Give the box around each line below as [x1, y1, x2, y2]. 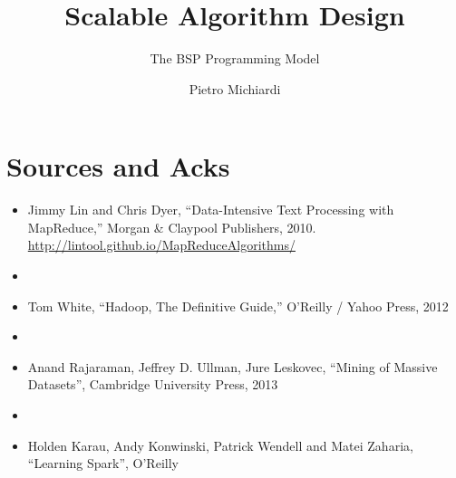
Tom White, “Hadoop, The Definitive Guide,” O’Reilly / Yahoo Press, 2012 [27, 296, 449, 315]
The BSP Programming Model [150, 49, 320, 68]
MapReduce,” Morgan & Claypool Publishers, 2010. [27, 217, 316, 236]
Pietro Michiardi [189, 79, 281, 98]
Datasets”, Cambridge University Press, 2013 [27, 375, 278, 394]
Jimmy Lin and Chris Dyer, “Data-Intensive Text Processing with [27, 200, 394, 219]
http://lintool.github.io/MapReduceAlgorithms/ [27, 235, 296, 254]
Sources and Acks [6, 148, 230, 185]
